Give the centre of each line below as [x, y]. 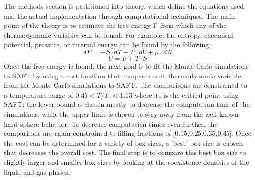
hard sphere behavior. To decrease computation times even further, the [111, 123]
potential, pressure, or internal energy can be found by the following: [108, 44]
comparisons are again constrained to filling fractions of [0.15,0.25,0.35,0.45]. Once [127, 133]
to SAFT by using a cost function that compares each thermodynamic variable [123, 75]
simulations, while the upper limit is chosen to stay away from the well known [121, 114]
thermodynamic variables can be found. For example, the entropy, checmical [119, 35]
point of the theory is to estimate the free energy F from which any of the [115, 25]
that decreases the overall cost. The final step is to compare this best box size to [125, 152]
